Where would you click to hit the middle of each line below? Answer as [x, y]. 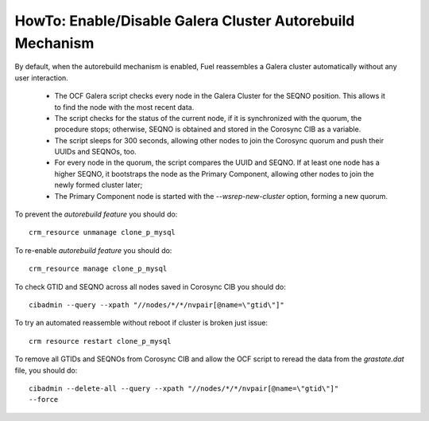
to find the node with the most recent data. [124, 107]
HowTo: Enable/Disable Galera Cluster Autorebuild [185, 21]
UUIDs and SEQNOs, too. [95, 152]
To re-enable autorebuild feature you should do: [93, 250]
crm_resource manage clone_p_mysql [98, 269]
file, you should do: [46, 370]
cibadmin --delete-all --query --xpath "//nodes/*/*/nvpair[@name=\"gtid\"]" [184, 388]
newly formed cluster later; [99, 185]
